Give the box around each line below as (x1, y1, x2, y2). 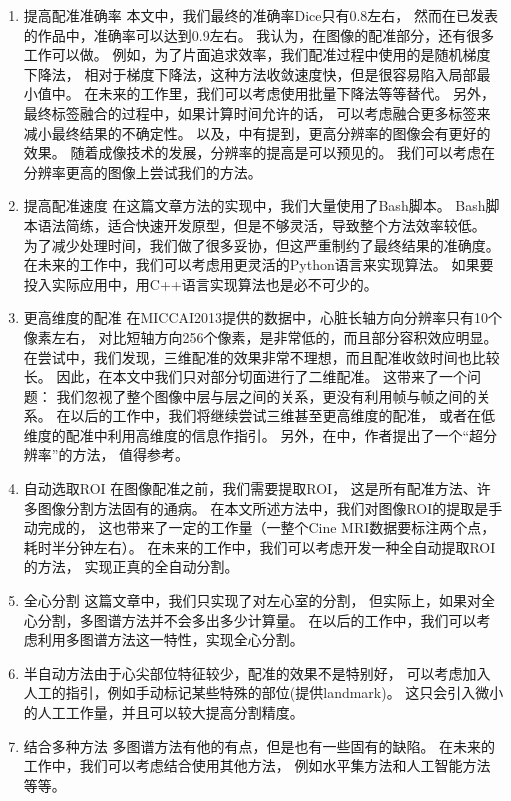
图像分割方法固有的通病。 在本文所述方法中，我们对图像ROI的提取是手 (37, 497, 503, 518)
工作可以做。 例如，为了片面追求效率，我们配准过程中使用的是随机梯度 (23, 44, 491, 65)
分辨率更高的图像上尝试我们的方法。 (23, 161, 262, 182)
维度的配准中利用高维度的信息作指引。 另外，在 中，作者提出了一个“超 (23, 424, 484, 445)
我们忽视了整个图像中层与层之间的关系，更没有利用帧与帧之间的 (56, 385, 477, 406)
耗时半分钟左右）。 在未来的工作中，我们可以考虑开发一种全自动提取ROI (23, 536, 496, 557)
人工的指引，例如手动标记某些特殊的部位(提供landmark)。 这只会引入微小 (23, 682, 504, 703)
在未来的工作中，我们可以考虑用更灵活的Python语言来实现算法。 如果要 (23, 254, 494, 275)
